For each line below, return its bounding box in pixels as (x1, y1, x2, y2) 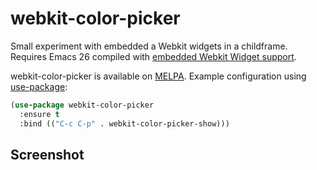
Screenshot (10, 146, 85, 163)
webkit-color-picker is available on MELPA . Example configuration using (10, 70, 307, 82)
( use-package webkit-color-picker (10, 100, 155, 110)
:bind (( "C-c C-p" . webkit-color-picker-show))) (19, 118, 230, 129)
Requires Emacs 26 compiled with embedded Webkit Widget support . (10, 50, 297, 62)
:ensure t (19, 109, 60, 119)
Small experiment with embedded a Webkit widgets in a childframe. (10, 40, 288, 52)
